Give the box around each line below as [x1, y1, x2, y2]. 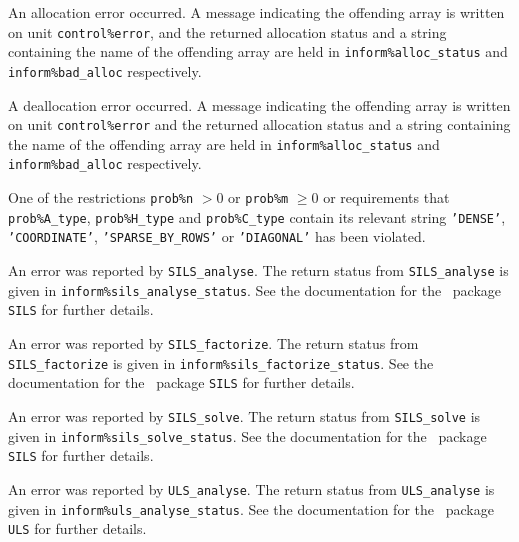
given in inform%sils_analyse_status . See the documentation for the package [8, 279, 502, 300]
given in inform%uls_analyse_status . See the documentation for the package [8, 498, 494, 519]
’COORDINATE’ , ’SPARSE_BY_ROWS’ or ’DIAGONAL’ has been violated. [8, 226, 426, 247]
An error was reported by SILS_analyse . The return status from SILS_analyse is [8, 260, 509, 281]
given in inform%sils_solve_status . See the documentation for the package [8, 425, 487, 446]
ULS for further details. [8, 518, 147, 539]
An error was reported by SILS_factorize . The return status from [8, 333, 419, 354]
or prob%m [228, 187, 289, 208]
